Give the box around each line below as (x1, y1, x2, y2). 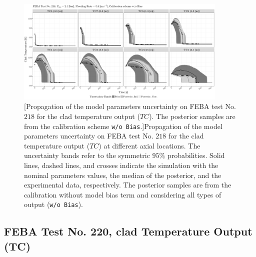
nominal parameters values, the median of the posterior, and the (24, 169, 221, 180)
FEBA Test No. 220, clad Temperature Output (4, 223, 252, 239)
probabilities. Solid (167, 150, 225, 160)
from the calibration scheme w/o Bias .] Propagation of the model (24, 120, 222, 131)
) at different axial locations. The (98, 140, 200, 150)
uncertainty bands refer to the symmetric (24, 150, 150, 160)
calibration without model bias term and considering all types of (24, 189, 221, 199)
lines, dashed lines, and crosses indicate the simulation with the (24, 160, 218, 170)
